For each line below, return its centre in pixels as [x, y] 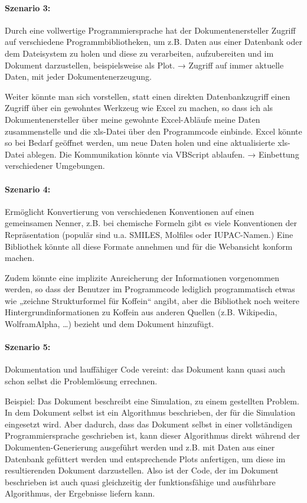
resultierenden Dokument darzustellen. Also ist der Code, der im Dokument [142, 470]
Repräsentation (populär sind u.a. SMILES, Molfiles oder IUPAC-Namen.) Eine [149, 234]
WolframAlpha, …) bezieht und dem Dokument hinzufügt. [110, 324]
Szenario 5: [28, 347]
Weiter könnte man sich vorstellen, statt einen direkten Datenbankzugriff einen [148, 96]
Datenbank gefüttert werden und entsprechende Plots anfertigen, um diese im [145, 458]
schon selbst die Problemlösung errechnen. [81, 381]
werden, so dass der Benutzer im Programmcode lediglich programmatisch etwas [150, 289]
